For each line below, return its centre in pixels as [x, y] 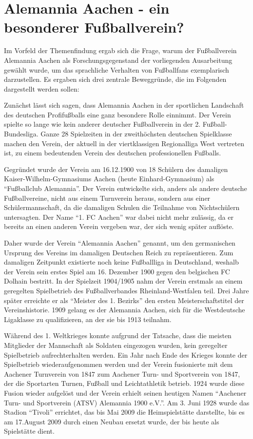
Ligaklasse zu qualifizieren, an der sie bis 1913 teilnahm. [88, 319]
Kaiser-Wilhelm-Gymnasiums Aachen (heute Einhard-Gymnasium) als [109, 179]
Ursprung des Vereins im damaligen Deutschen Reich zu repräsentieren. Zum [119, 252]
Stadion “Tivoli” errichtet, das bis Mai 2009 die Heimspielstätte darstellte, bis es [124, 412]
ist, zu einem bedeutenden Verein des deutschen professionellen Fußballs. [113, 153]
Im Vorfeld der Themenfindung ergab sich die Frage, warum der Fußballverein [120, 50]
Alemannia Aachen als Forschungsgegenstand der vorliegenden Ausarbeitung [118, 60]
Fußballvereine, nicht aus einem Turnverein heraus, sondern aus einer [107, 198]
